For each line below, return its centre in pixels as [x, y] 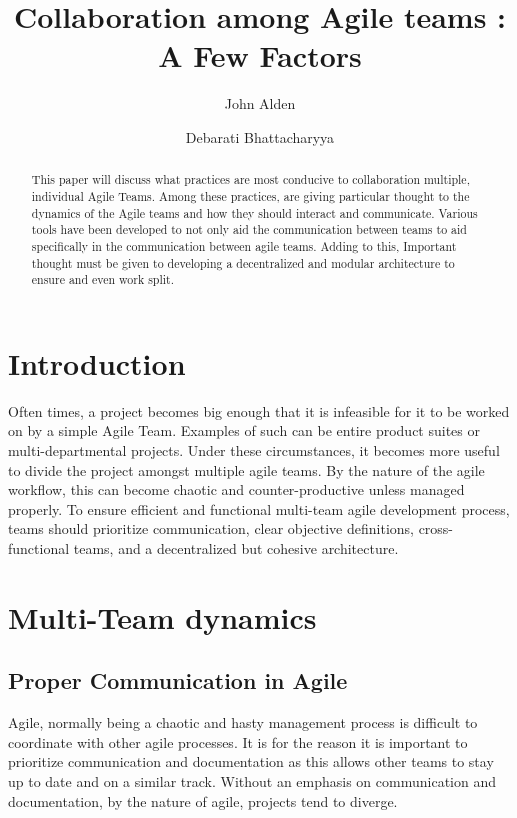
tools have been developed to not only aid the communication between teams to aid [249, 229]
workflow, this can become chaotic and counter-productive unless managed [236, 489]
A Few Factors [260, 55]
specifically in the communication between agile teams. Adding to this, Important [244, 245]
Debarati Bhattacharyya [260, 136]
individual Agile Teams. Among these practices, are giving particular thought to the [250, 195]
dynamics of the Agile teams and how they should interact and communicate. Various [254, 212]
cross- [436, 528]
